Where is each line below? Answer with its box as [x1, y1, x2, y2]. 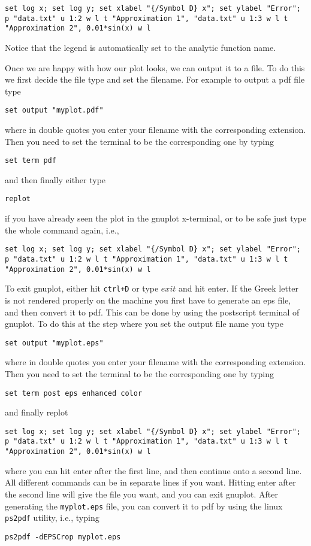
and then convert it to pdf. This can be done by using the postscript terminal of [5, 305, 300, 318]
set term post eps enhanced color [5, 389, 143, 398]
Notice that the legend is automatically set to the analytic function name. [5, 41, 276, 53]
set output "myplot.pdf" [5, 106, 104, 115]
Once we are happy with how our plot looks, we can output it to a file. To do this [5, 61, 305, 74]
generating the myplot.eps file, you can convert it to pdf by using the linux [5, 499, 283, 512]
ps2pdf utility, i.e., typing [5, 511, 99, 524]
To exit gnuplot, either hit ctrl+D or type [5, 282, 159, 295]
